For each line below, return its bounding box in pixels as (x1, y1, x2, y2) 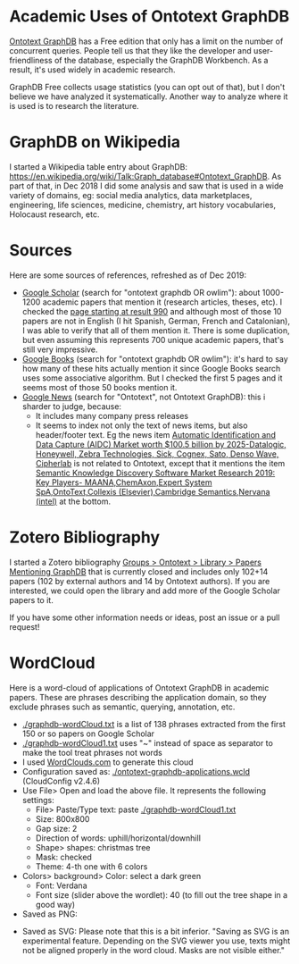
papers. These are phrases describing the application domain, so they (9, 692, 267, 702)
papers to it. (9, 594, 54, 605)
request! (9, 621, 40, 632)
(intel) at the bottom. (35, 496, 112, 507)
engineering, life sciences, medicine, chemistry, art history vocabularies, (9, 199, 277, 210)
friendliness (9, 54, 53, 65)
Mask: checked (35, 851, 92, 862)
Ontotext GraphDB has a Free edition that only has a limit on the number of (9, 36, 284, 46)
